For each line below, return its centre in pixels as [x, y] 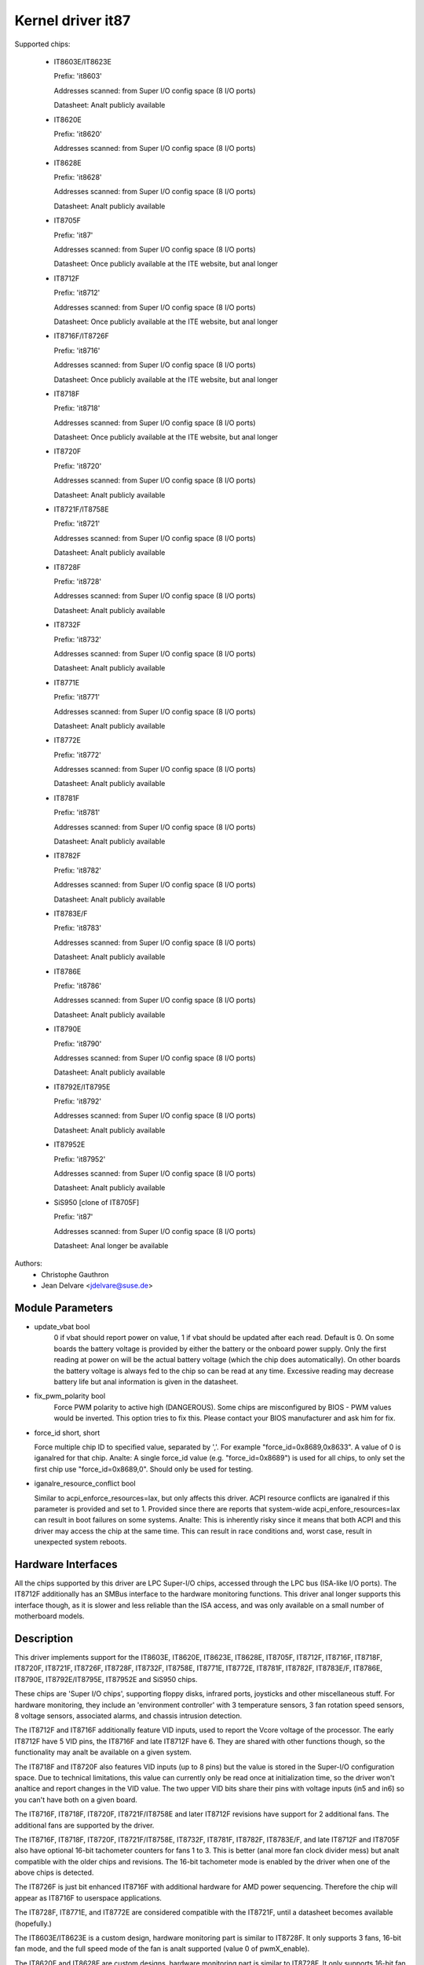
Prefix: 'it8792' [78, 1101]
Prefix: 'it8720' [78, 466]
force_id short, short [67, 1432]
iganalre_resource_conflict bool [85, 1484]
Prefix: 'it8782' [78, 870]
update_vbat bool [62, 1327]
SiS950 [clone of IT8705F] [97, 1202]
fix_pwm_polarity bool [70, 1396]
